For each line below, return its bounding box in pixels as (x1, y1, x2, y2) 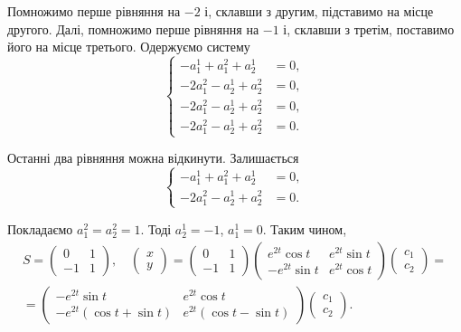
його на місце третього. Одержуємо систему (7, 37, 250, 56)
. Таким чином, (262, 219, 347, 238)
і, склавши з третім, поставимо (283, 19, 455, 38)
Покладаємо (7, 219, 73, 238)
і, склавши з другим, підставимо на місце (204, 2, 434, 20)
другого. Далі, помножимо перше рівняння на (7, 19, 259, 38)
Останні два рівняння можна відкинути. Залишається (7, 148, 299, 167)
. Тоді (140, 219, 172, 238)
